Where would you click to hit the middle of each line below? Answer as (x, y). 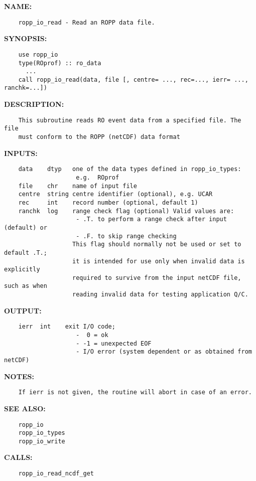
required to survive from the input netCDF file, (157, 278)
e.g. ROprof (98, 177)
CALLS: (18, 457)
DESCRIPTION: (34, 104)
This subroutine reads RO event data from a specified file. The (130, 120)
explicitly (22, 270)
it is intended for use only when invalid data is (159, 261)
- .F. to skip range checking (126, 236)
